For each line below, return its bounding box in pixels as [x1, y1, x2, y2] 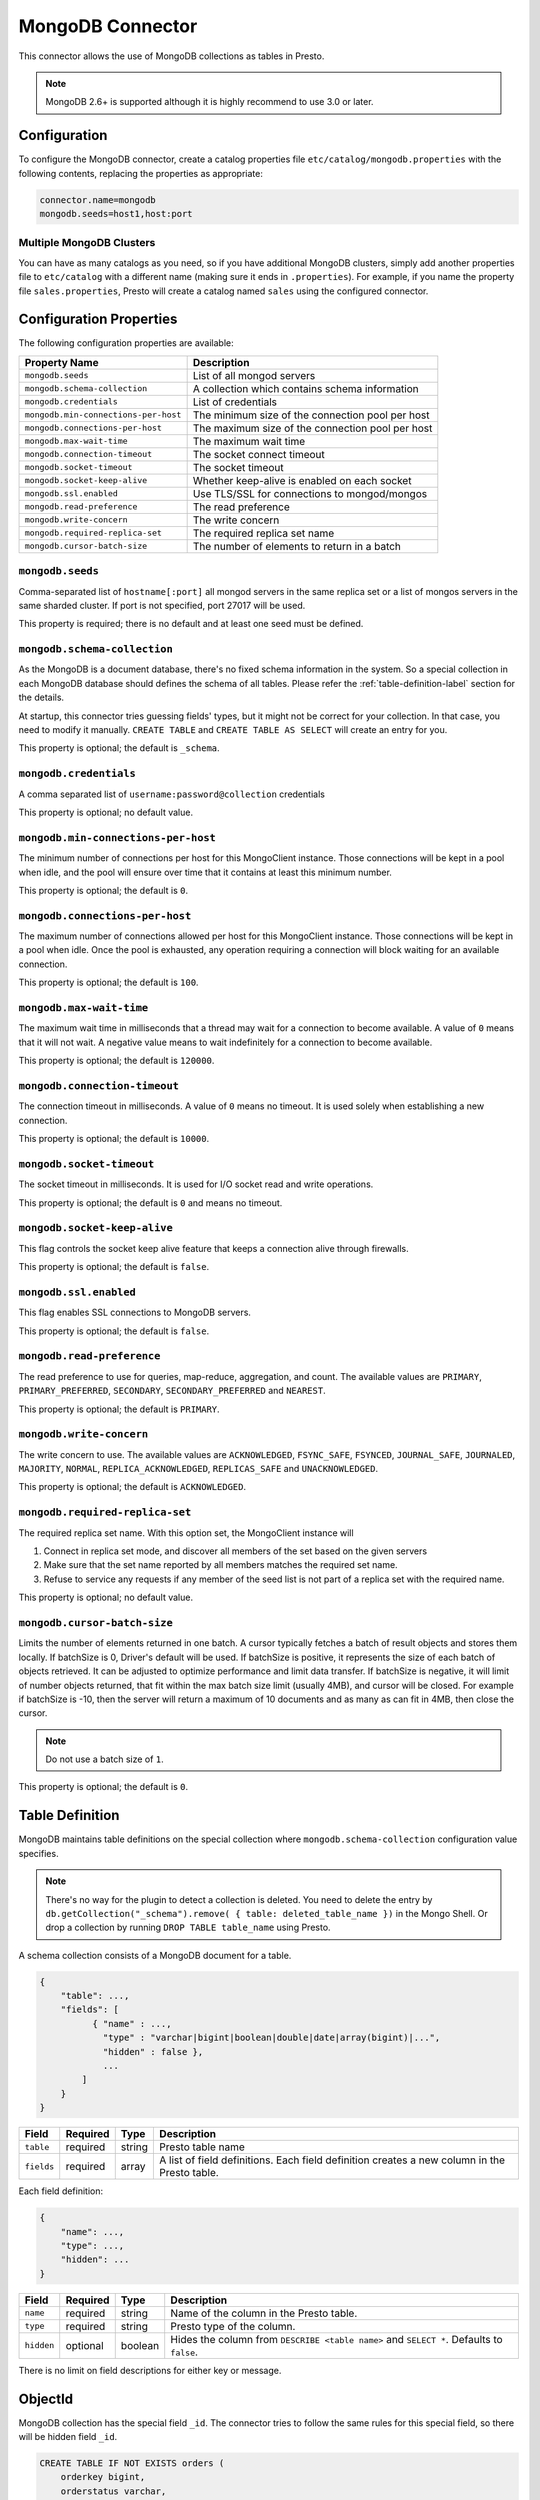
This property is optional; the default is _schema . [18, 742, 220, 754]
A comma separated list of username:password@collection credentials [18, 788, 325, 800]
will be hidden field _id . [18, 2431, 118, 2443]
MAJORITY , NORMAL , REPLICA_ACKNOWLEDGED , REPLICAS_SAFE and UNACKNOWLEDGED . [18, 1463, 379, 1475]
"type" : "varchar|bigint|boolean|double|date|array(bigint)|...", [102, 2032, 441, 2044]
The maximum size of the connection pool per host [192, 421, 433, 435]
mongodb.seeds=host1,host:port [39, 208, 194, 219]
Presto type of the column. [170, 2319, 296, 2333]
